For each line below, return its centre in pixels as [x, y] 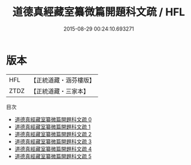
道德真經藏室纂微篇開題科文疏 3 [53, 141]
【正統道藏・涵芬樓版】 [63, 80]
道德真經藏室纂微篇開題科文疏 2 [53, 134]
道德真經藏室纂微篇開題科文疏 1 [53, 127]
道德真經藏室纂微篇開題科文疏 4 [53, 148]
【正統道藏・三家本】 [60, 91]
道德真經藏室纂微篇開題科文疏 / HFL [99, 12]
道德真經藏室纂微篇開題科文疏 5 [53, 156]
